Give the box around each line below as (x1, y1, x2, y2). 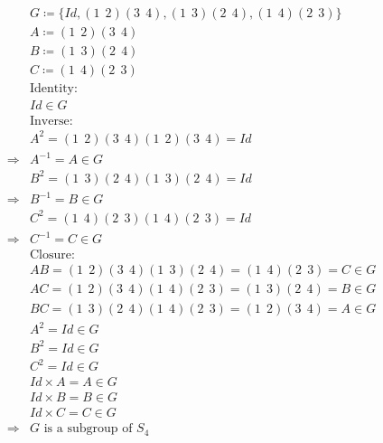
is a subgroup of (43, 422, 133, 436)
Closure (30, 249, 72, 262)
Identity (30, 82, 75, 96)
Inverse (30, 115, 70, 128)
